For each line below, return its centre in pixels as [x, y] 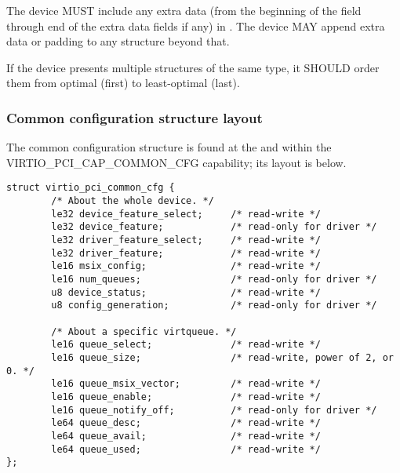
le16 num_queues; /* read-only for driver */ [214, 279]
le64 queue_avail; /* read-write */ [186, 436]
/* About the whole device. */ [133, 201]
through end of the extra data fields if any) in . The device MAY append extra [196, 25]
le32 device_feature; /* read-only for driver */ [214, 227]
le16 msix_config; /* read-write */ [186, 266]
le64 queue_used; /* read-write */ [186, 449]
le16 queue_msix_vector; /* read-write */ [186, 384]
